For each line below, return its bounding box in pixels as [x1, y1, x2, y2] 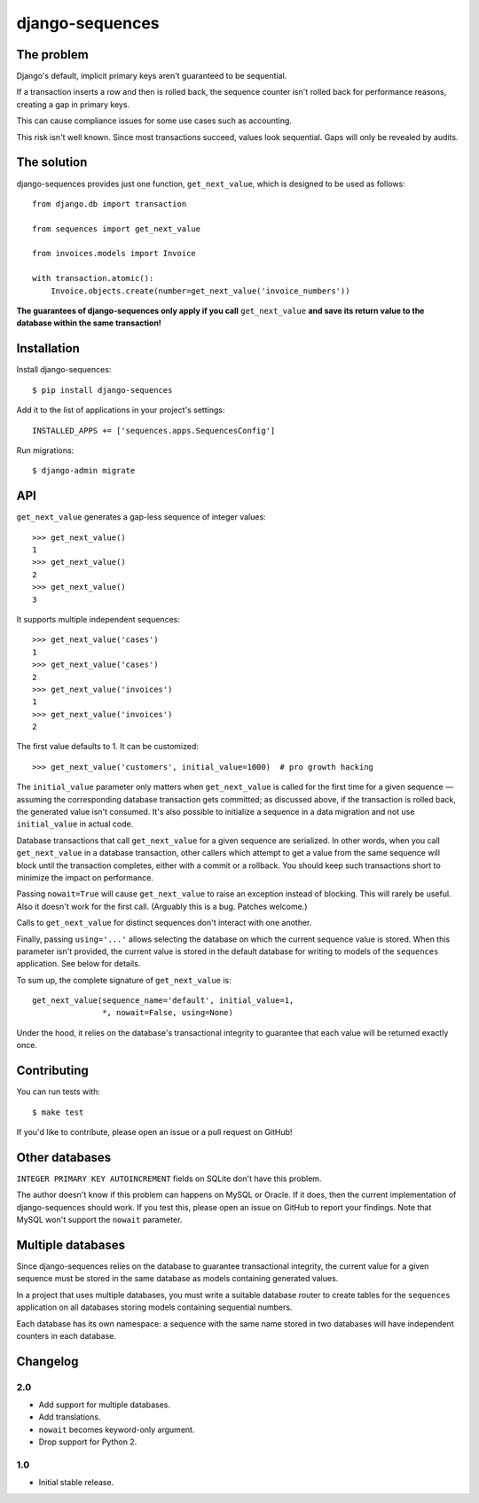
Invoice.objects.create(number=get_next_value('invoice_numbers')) [50, 286, 350, 296]
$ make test [32, 1107, 84, 1117]
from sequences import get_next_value [32, 223, 201, 234]
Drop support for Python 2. [38, 1436, 137, 1447]
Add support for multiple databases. [38, 1399, 170, 1410]
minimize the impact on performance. [16, 872, 154, 882]
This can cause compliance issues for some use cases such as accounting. [16, 115, 293, 126]
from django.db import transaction [32, 199, 187, 208]
